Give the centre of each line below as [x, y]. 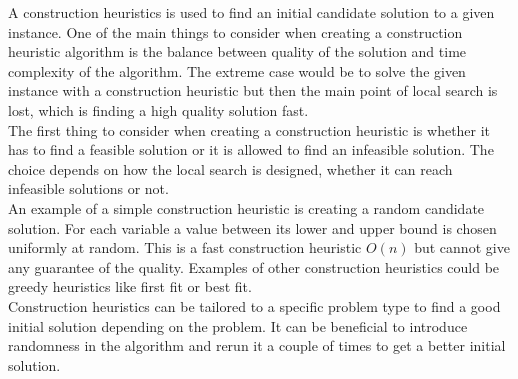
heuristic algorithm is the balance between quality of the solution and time [237, 51]
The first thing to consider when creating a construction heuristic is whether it [249, 129]
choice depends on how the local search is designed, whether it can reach [230, 168]
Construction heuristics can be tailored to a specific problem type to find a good [254, 305]
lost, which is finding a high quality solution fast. [158, 109]
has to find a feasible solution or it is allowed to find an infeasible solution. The [251, 149]
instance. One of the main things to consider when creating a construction [235, 31]
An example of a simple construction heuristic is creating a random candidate [246, 207]
